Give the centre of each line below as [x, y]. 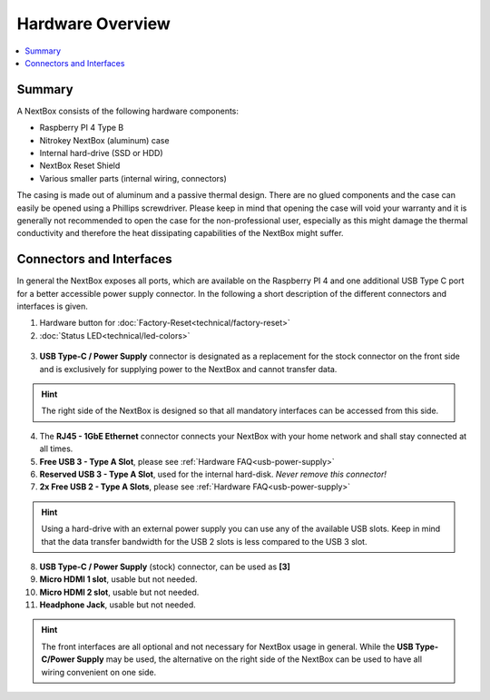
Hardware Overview [94, 24]
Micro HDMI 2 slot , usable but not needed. [119, 592]
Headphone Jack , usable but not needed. [118, 605]
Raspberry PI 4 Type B [82, 128]
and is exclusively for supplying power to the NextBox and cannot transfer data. [188, 369]
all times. [56, 449]
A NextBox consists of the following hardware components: [128, 111]
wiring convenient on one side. [99, 672]
